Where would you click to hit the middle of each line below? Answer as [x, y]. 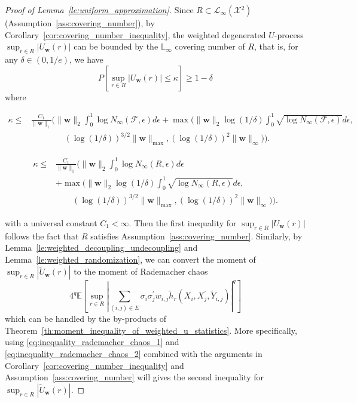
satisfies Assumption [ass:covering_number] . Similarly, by [196, 236]
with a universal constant [51, 222]
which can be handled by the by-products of [86, 319]
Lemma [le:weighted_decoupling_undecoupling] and [101, 247]
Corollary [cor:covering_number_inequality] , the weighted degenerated [135, 34]
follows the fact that [42, 236]
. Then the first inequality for [183, 222]
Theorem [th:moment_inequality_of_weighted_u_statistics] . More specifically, [151, 330]
